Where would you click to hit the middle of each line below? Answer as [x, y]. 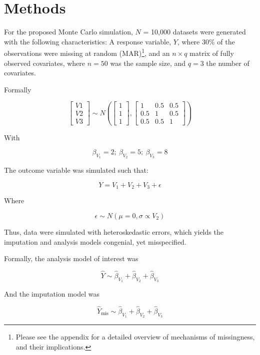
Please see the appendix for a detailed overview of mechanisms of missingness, [135, 337]
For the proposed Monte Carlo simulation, [68, 32]
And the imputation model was [52, 294]
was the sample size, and [148, 63]
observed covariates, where [45, 63]
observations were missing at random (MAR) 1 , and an [87, 52]
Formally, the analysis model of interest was [71, 258]
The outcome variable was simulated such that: [76, 170]
